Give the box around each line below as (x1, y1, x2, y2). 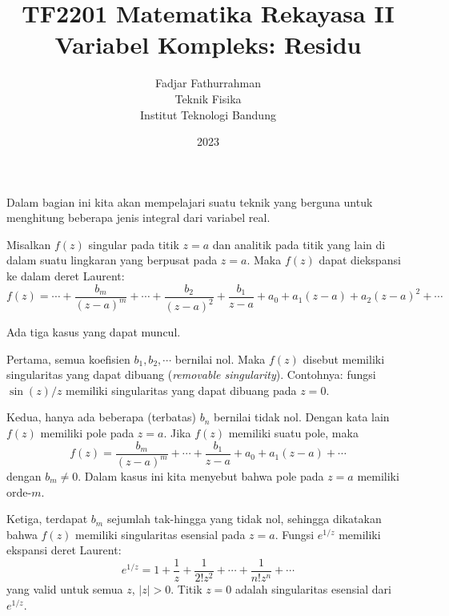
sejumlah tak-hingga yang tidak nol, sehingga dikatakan (106, 510, 382, 527)
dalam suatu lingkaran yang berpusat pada (6, 252, 218, 268)
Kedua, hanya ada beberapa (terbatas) (6, 409, 197, 425)
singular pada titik (88, 236, 179, 252)
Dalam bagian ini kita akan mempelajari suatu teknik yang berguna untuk (6, 193, 373, 210)
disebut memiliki (303, 350, 385, 367)
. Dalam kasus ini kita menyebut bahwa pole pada (78, 468, 324, 485)
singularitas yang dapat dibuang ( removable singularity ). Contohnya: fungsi (6, 366, 376, 383)
